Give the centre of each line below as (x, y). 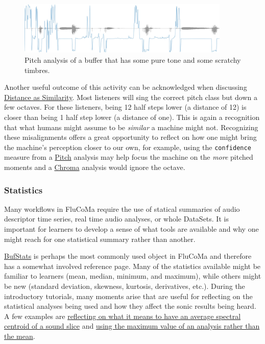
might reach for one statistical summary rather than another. (100, 239)
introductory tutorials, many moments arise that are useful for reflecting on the (128, 296)
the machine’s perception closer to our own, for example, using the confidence (128, 147)
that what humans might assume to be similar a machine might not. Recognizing (131, 127)
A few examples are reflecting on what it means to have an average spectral (123, 316)
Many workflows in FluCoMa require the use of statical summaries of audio (122, 208)
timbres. (37, 70)
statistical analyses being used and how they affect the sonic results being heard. (130, 306)
